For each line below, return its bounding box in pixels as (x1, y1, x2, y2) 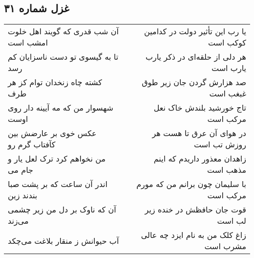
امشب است (8, 37, 48, 48)
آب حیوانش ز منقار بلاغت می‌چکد (8, 235, 119, 246)
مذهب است (207, 164, 246, 176)
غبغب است (209, 88, 246, 99)
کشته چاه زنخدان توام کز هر (8, 76, 102, 88)
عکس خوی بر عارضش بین (8, 127, 97, 139)
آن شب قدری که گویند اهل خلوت (8, 25, 119, 37)
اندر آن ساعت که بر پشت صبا (8, 178, 107, 190)
